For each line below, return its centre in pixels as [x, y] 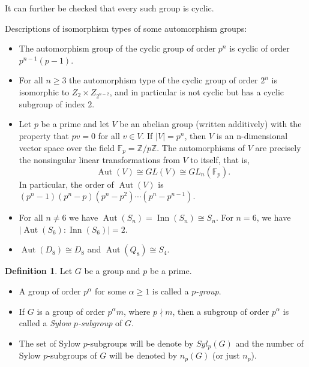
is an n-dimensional [252, 135]
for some [110, 291]
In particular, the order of [66, 184]
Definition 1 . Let [39, 271]
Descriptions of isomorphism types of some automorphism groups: [126, 28]
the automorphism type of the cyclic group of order [163, 80]
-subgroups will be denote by [140, 343]
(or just [226, 355]
